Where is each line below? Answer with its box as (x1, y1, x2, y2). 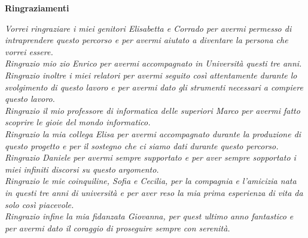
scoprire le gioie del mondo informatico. (5, 116, 151, 128)
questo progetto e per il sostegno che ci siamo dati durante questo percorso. (5, 139, 279, 152)
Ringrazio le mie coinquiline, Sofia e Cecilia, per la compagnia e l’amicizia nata (5, 174, 297, 187)
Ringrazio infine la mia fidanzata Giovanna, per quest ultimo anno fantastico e (5, 210, 294, 222)
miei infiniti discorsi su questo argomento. (5, 162, 159, 175)
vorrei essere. (5, 45, 53, 58)
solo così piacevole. (5, 198, 74, 210)
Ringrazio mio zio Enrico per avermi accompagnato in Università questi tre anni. (5, 57, 302, 70)
